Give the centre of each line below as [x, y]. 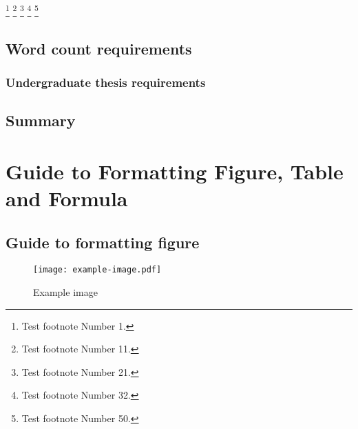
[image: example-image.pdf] [97, 270]
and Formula [67, 198]
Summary [41, 120]
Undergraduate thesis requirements [106, 82]
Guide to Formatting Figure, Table [175, 171]
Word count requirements [99, 48]
